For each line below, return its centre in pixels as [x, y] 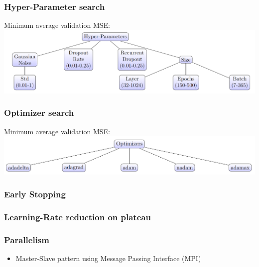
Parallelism [27, 239]
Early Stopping [35, 194]
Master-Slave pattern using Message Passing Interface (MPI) [108, 258]
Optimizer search [39, 113]
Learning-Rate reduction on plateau [77, 217]
